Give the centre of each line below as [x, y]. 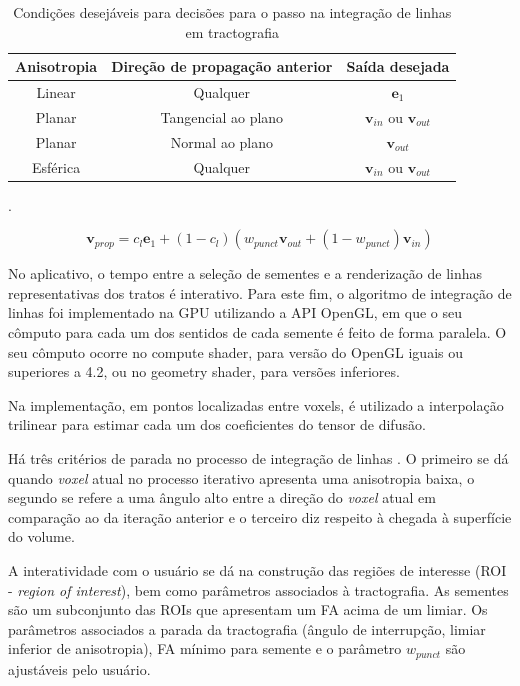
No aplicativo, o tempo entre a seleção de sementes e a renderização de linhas [245, 273]
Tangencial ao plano [222, 116]
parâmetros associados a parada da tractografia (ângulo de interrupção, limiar [247, 628]
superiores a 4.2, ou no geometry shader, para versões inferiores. [204, 371]
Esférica [56, 166]
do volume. [41, 536]
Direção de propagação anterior [222, 66]
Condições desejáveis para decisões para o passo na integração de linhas [232, 12]
